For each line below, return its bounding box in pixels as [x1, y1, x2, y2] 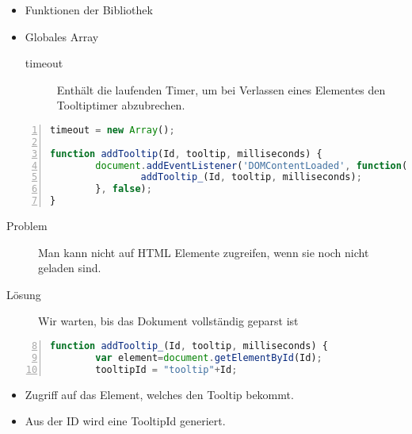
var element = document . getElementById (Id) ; [95, 351, 322, 363]
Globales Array [25, 28, 99, 44]
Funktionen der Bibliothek [25, 2, 153, 17]
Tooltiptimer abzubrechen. [56, 97, 185, 113]
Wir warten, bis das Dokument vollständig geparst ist [38, 313, 299, 329]
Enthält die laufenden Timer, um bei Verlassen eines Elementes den [56, 81, 386, 98]
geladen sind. [38, 259, 101, 276]
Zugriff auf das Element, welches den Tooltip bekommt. [25, 386, 294, 402]
